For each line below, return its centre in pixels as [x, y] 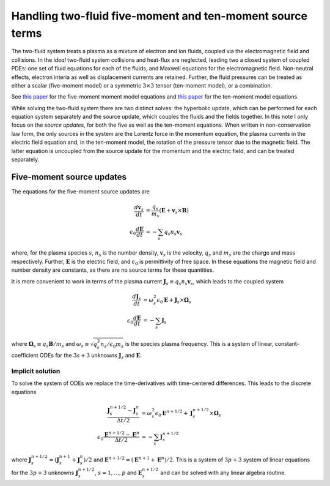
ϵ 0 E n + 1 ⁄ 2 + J [174, 414]
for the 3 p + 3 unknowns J [45, 473]
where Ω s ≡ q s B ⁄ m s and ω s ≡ [50, 345]
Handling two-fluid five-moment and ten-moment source [159, 16]
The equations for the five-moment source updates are [80, 191]
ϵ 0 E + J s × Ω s [174, 301]
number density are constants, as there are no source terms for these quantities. [113, 270]
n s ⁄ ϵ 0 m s [112, 345]
